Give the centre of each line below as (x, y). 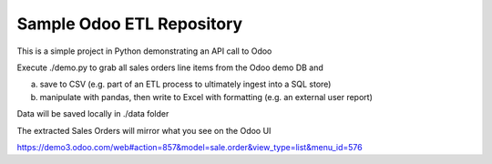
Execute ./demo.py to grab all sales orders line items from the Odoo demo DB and (170, 67)
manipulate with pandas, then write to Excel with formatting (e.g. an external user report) (206, 97)
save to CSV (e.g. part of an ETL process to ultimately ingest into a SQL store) (185, 84)
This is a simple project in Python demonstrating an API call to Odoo (144, 51)
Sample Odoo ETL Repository (130, 24)
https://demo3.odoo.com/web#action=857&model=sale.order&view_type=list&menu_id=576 (190, 147)
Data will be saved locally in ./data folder (93, 114)
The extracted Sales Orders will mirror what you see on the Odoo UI (144, 130)
